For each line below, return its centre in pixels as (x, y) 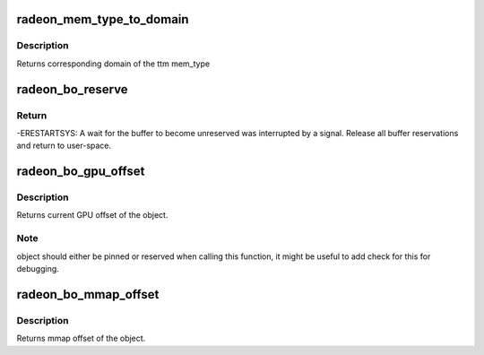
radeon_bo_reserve (73, 89)
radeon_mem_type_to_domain (103, 19)
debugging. (38, 268)
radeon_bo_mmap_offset (88, 294)
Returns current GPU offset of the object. (92, 215)
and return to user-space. (64, 146)
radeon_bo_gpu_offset (81, 172)
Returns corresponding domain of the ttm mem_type (113, 64)
